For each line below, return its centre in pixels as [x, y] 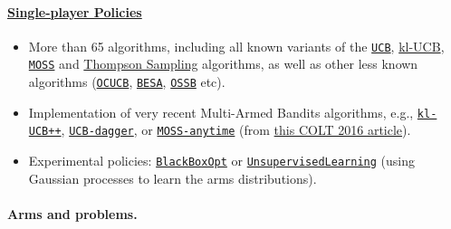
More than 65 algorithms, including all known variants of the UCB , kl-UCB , [236, 46]
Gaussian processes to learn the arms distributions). [173, 178]
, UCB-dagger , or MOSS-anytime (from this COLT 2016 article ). [236, 130]
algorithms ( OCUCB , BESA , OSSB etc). [127, 82]
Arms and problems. [72, 213]
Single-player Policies [75, 11]
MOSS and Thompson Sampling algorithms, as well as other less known [223, 64]
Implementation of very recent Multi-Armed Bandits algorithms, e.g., [221, 112]
